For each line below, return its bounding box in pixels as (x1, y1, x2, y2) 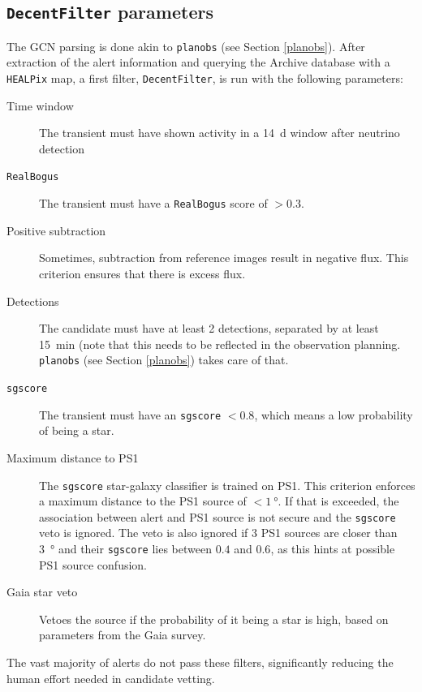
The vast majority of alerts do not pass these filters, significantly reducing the (6, 654, 394, 671)
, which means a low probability (254, 406, 413, 423)
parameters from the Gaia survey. (39, 626, 206, 643)
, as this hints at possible (270, 540, 395, 557)
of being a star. (39, 422, 114, 439)
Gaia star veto (6, 583, 78, 600)
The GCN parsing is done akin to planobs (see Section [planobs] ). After (6, 37, 365, 54)
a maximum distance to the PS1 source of (39, 492, 247, 509)
